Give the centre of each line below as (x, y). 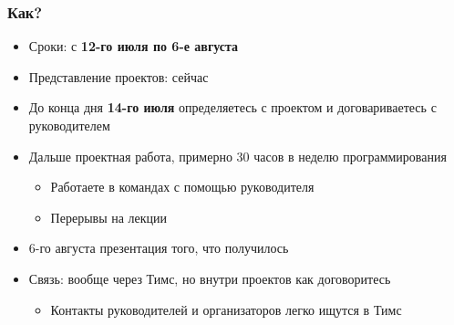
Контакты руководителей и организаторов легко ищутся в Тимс (226, 309)
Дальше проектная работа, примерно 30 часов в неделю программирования (237, 156)
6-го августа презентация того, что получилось (159, 248)
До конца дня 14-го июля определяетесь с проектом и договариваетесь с (232, 107)
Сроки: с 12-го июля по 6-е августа (134, 46)
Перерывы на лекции (109, 217)
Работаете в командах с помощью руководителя (182, 187)
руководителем (69, 125)
